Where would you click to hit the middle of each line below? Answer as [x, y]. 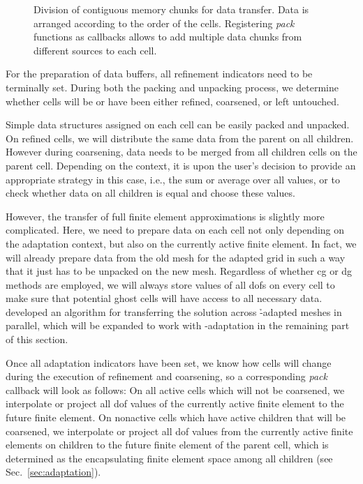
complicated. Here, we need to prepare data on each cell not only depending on [175, 230]
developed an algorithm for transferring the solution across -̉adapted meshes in [174, 311]
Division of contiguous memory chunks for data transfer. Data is [171, 9]
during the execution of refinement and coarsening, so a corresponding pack [166, 376]
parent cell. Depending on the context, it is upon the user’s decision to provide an [181, 165]
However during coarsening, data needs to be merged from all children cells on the [181, 152]
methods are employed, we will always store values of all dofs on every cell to [170, 284]
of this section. [37, 339]
